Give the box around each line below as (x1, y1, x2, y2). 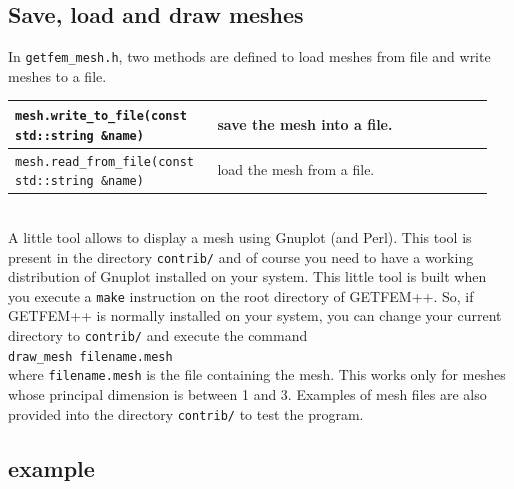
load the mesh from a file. (217, 159, 375, 180)
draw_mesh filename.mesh (8, 349, 173, 364)
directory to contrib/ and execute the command (8, 325, 308, 346)
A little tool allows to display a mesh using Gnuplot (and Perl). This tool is (8, 226, 472, 247)
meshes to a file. (8, 65, 107, 86)
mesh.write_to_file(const (15, 108, 187, 123)
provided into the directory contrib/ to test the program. (8, 403, 364, 424)
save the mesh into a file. (217, 113, 393, 134)
